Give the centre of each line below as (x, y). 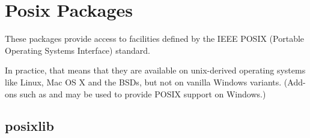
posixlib (29, 126)
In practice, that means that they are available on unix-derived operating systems (155, 70)
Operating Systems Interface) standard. (77, 50)
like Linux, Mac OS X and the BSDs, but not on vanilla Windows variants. (143, 82)
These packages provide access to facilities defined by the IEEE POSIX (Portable (155, 39)
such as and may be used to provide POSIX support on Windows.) (143, 93)
